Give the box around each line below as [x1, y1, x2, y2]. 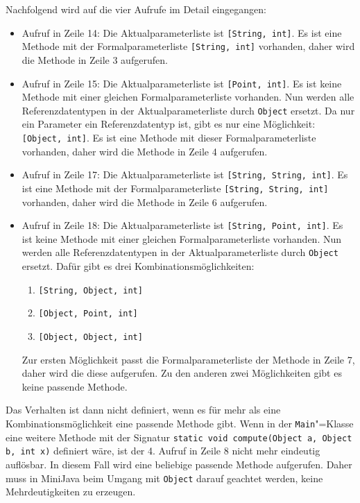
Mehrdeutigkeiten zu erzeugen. [6, 484, 136, 499]
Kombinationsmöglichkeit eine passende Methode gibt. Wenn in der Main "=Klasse [6, 416, 354, 430]
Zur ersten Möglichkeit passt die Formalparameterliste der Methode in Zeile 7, [22, 352, 355, 366]
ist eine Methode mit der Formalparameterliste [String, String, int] [22, 180, 329, 195]
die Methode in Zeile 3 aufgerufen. [22, 52, 168, 67]
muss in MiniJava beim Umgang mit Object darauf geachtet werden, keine [6, 470, 323, 485]
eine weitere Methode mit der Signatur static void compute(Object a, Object [6, 429, 352, 444]
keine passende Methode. [22, 379, 128, 393]
